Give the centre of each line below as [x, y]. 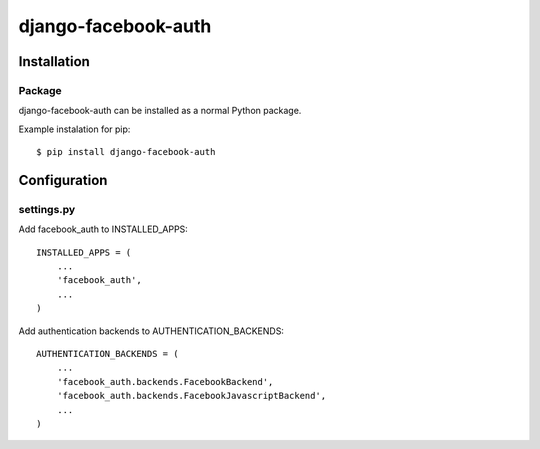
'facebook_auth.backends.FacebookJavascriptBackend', [191, 396]
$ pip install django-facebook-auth [126, 152]
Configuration [63, 180]
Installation [54, 61]
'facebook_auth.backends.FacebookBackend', [165, 381]
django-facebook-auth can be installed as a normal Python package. [160, 111]
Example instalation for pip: [74, 129]
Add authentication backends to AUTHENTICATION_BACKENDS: [151, 331]
